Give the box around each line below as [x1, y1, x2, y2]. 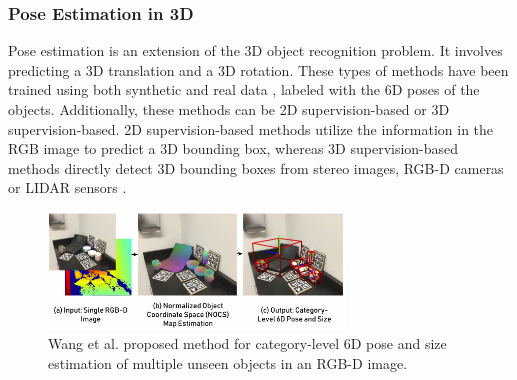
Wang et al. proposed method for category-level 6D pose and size [48, 333, 447, 354]
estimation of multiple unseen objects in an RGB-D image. [48, 353, 408, 374]
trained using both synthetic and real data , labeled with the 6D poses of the [8, 79, 480, 100]
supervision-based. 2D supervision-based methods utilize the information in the [8, 118, 494, 139]
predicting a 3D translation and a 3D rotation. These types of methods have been [8, 59, 509, 80]
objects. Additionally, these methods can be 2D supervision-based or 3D [8, 99, 450, 119]
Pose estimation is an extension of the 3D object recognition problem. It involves [8, 40, 503, 61]
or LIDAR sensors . [8, 177, 127, 198]
